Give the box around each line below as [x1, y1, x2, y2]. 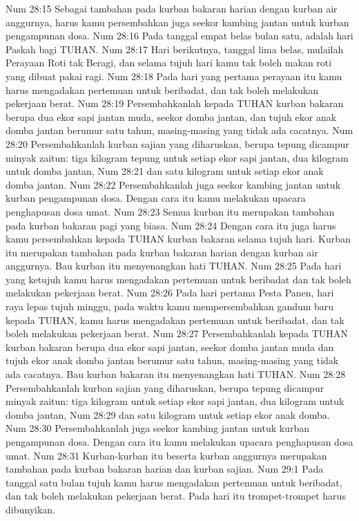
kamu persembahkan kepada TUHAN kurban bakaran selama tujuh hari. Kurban [6, 231, 351, 246]
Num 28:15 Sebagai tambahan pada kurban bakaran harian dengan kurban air [6, 1, 338, 15]
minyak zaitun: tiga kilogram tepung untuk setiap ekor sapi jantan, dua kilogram [6, 150, 349, 164]
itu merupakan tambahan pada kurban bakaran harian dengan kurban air [6, 245, 318, 259]
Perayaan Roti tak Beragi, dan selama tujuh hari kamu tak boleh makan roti [6, 55, 332, 70]
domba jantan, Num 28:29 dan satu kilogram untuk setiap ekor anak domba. [6, 407, 330, 421]
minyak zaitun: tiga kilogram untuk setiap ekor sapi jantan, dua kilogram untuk [6, 394, 345, 408]
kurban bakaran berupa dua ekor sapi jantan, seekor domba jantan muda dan [6, 339, 334, 354]
